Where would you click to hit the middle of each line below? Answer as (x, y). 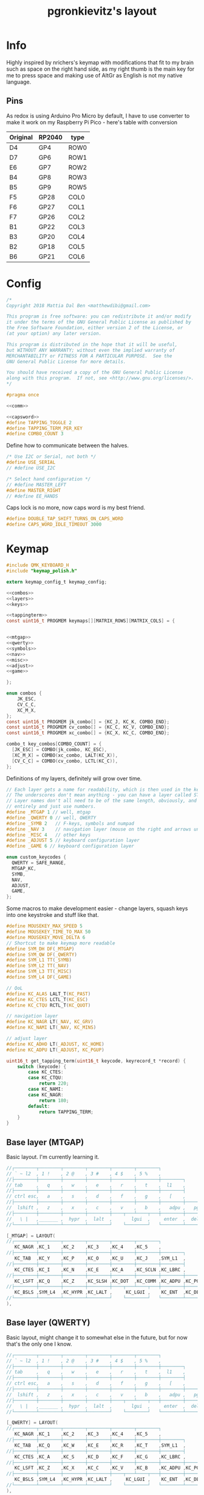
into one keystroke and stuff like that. (53, 915)
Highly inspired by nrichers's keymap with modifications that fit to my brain (100, 62)
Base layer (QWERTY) (48, 1323)
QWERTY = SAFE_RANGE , (39, 863)
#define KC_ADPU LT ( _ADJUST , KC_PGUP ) (55, 1050)
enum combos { (24, 693)
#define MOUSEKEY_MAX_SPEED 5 (45, 926)
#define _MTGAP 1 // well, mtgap (49, 812)
